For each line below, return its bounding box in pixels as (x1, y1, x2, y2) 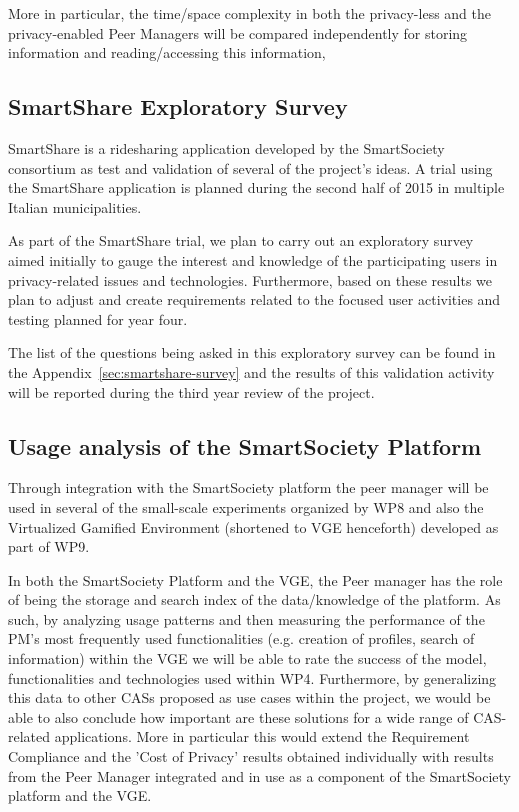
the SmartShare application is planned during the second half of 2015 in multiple (8, 177, 505, 198)
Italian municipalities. (8, 196, 142, 217)
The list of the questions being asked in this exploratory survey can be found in (8, 342, 496, 363)
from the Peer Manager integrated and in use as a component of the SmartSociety (8, 765, 511, 786)
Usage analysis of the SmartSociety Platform (8, 430, 482, 461)
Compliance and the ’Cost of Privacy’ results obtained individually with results (8, 746, 494, 767)
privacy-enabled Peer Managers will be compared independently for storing (8, 22, 468, 43)
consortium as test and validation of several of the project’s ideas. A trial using (8, 157, 493, 178)
